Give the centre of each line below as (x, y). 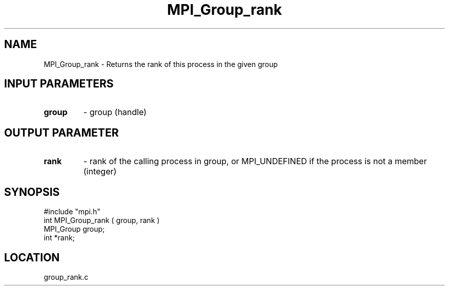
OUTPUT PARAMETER (62, 132)
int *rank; (59, 238)
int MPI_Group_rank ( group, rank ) (102, 220)
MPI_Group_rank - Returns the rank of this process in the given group (161, 64)
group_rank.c (66, 277)
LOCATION (32, 257)
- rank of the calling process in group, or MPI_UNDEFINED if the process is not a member (255, 161)
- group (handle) (115, 112)
